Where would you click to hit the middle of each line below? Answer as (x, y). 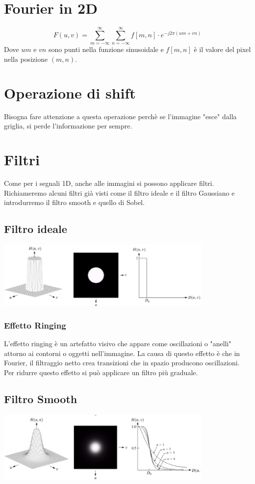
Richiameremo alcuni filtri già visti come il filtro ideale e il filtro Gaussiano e (119, 192)
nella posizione (26, 59)
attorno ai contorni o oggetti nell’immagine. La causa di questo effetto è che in (122, 353)
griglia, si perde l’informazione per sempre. (68, 126)
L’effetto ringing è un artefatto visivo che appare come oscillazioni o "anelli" (118, 344)
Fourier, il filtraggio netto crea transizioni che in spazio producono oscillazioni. (122, 363)
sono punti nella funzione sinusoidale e (106, 49)
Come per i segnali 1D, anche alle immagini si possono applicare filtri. (109, 183)
